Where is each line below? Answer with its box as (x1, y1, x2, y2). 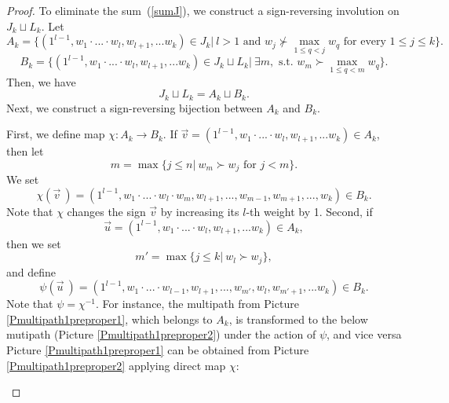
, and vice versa (327, 326, 402, 343)
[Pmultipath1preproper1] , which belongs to (6, 310, 213, 327)
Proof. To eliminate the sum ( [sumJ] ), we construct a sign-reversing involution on (6, 2, 400, 18)
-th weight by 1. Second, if (246, 203, 373, 219)
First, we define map (6, 126, 105, 142)
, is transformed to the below (228, 310, 368, 327)
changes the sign (67, 203, 146, 219)
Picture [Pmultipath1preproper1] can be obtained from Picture (6, 341, 309, 357)
